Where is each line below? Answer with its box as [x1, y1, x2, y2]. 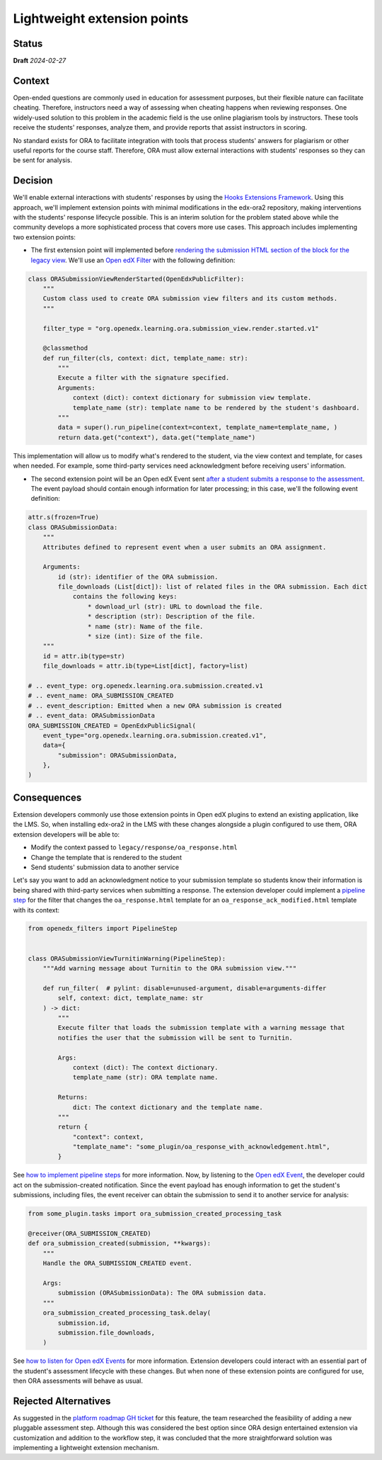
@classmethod [42, 344, 88, 352]
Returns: [57, 1093, 88, 1102]
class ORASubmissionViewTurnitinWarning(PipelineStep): [28, 954, 226, 963]
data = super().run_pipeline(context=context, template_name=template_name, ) [57, 424, 338, 431]
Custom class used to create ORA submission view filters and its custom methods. [42, 295, 338, 302]
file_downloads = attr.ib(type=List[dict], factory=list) [42, 662, 248, 670]
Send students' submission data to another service [30, 863, 180, 871]
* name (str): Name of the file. [87, 622, 204, 630]
